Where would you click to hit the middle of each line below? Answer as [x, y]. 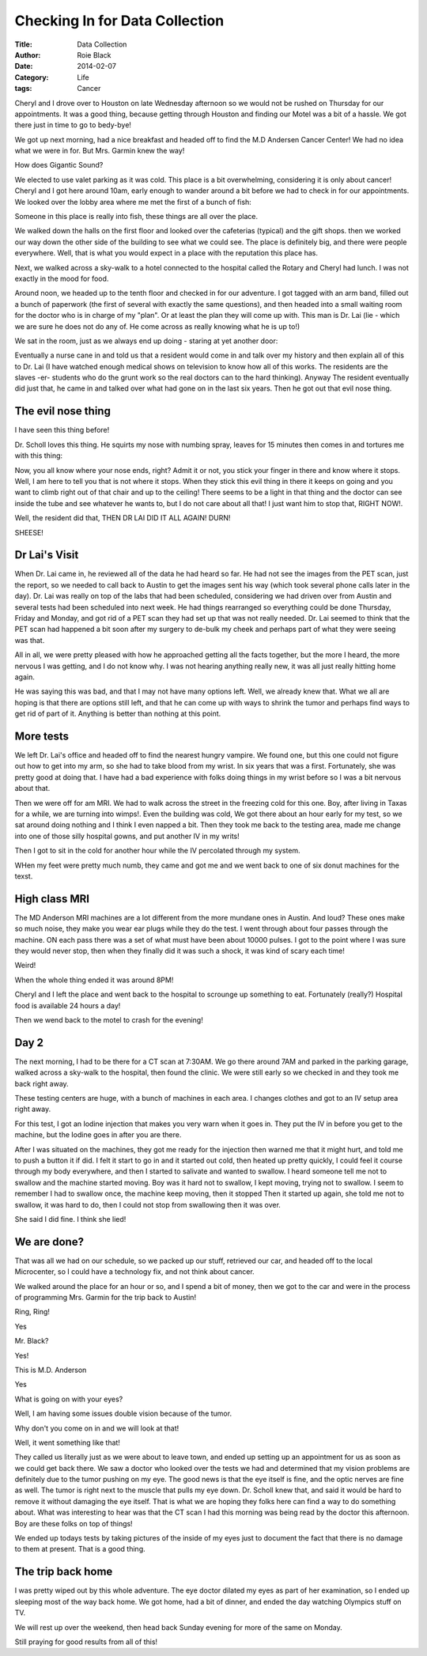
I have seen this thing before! [62, 430]
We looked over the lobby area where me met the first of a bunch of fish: [133, 202]
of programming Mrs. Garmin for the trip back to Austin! [106, 1298]
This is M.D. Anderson [51, 1370]
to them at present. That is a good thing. [80, 1549]
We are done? [49, 1242]
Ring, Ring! [32, 1312]
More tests [42, 736]
